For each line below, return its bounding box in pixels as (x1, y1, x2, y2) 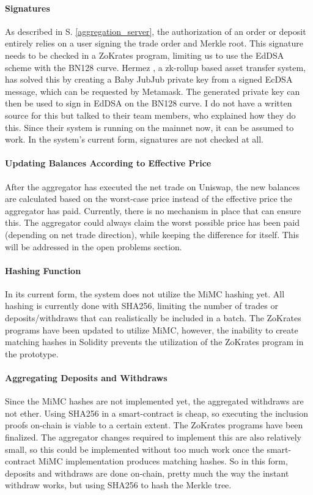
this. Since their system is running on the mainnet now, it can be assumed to (5, 121, 294, 133)
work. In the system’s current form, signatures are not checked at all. (5, 133, 263, 146)
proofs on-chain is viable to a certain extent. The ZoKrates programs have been (5, 419, 303, 431)
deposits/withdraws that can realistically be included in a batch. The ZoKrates (5, 311, 301, 324)
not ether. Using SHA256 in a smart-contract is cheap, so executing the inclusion (5, 406, 308, 419)
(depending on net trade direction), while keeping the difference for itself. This (5, 228, 299, 240)
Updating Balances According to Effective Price (5, 157, 212, 169)
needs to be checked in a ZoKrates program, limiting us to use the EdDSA (5, 48, 284, 61)
